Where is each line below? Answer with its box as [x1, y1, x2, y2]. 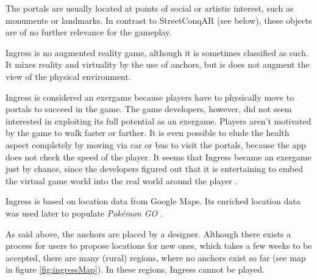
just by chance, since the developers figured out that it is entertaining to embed [5, 162, 304, 175]
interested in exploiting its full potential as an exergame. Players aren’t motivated [5, 114, 312, 127]
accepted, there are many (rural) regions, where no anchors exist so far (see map [5, 251, 306, 264]
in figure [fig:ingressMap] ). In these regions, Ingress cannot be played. [5, 263, 265, 276]
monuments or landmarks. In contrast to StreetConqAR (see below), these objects [5, 13, 312, 26]
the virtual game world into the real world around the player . [5, 174, 238, 187]
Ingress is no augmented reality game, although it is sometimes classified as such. [5, 46, 308, 59]
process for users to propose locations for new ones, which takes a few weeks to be [5, 239, 312, 252]
